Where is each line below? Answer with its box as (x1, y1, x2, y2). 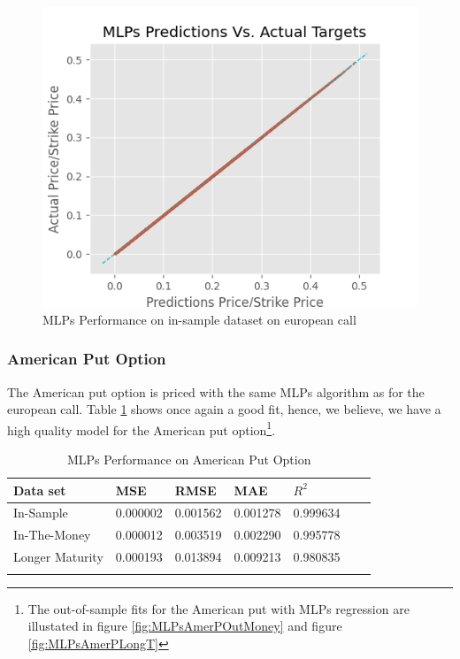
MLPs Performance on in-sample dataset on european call (42, 310, 356, 328)
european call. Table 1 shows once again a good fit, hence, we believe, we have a (7, 400, 441, 418)
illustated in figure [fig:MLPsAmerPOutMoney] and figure (27, 617, 342, 635)
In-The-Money (13, 525, 91, 544)
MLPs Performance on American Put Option (66, 450, 311, 469)
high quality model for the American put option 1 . (7, 418, 276, 439)
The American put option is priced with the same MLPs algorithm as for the (7, 382, 425, 401)
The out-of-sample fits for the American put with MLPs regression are (27, 599, 410, 617)
